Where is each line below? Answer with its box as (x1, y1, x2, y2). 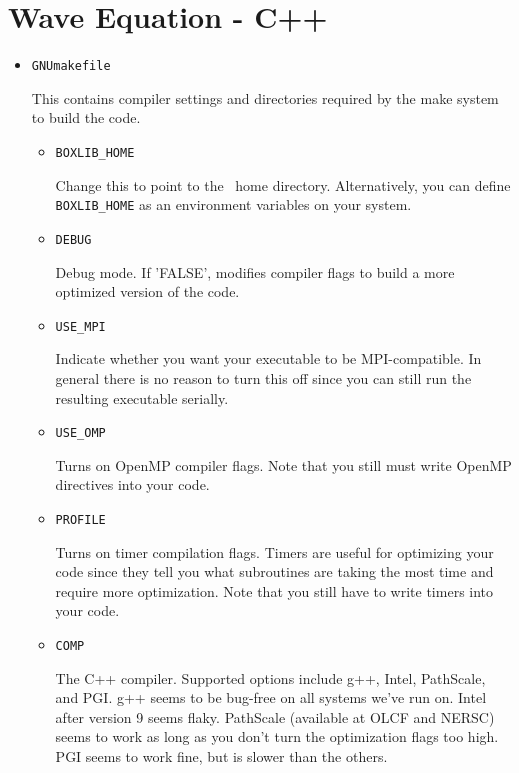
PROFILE (55, 513, 106, 527)
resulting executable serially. (55, 387, 229, 408)
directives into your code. (55, 474, 210, 495)
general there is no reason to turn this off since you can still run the (55, 367, 472, 388)
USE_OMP (55, 426, 106, 441)
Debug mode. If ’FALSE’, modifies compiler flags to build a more (55, 261, 455, 282)
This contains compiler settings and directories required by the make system (31, 87, 499, 108)
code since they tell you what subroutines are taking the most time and (55, 561, 494, 582)
